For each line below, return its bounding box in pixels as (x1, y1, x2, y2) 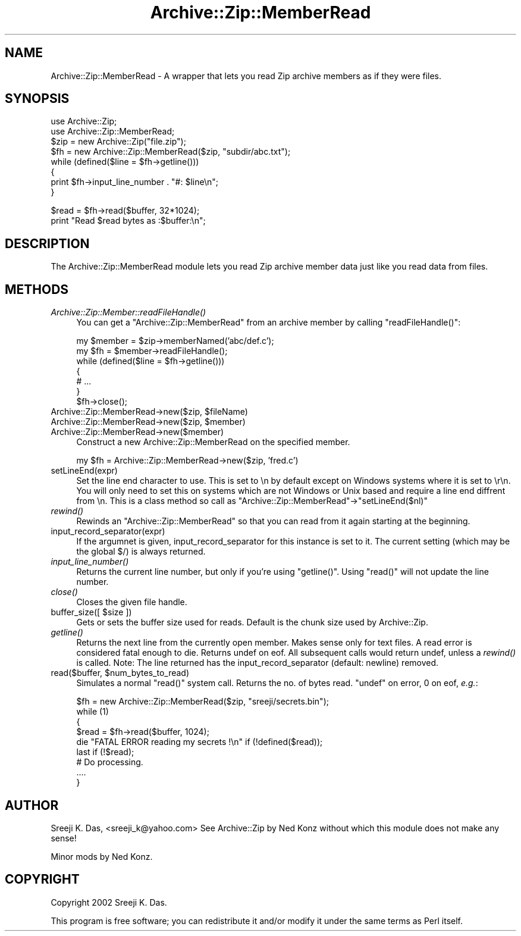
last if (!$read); (76, 747, 134, 757)
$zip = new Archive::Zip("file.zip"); (51, 136, 186, 147)
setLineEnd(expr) (51, 465, 118, 476)
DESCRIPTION (5, 236, 90, 251)
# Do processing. (76, 757, 143, 768)
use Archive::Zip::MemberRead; (51, 126, 175, 137)
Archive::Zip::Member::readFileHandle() (51, 307, 206, 318)
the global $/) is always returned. (76, 546, 206, 557)
